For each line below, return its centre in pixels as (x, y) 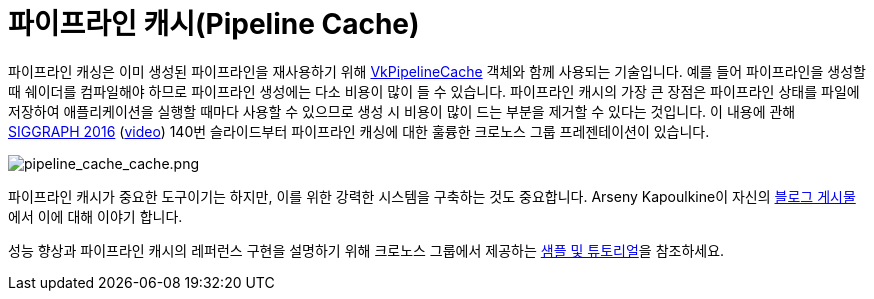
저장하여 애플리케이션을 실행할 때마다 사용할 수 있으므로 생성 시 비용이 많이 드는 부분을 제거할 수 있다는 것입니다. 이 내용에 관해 (402, 111)
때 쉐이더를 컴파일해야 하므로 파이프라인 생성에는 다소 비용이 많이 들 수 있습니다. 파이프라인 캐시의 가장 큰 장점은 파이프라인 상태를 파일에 (434, 91)
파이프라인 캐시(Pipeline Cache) (214, 24)
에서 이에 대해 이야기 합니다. (95, 216)
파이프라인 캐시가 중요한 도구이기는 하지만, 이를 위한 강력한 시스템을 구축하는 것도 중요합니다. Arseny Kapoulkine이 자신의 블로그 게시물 (432, 196)
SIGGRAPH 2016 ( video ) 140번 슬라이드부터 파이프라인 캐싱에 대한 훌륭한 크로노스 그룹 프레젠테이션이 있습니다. (359, 131)
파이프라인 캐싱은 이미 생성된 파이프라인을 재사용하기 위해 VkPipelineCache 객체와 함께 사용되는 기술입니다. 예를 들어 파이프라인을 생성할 (437, 71)
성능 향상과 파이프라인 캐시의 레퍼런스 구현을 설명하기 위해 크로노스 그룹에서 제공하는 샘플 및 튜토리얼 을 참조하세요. (366, 250)
